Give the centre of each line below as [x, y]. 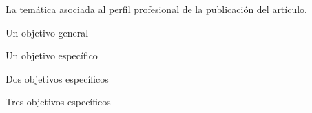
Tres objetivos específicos [58, 102]
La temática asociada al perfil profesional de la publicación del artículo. [156, 9]
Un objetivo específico [52, 55]
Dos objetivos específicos [57, 78]
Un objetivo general [47, 32]
